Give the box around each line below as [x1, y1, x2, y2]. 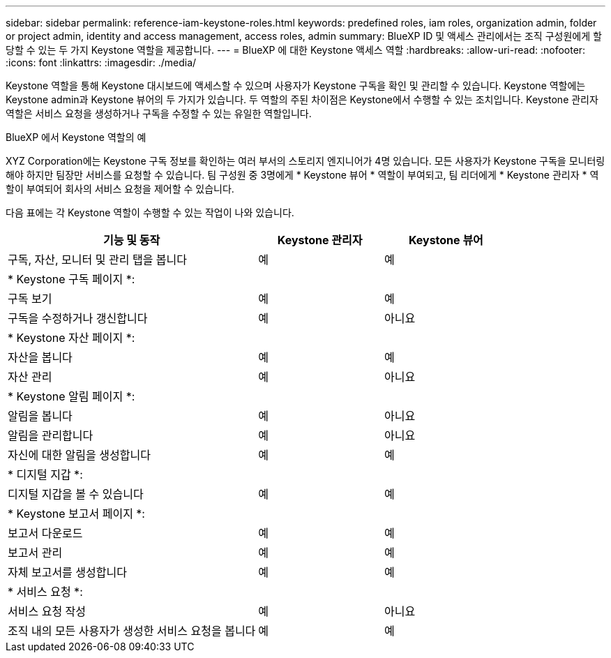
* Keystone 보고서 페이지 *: [8, 507, 145, 521]
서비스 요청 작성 [8, 604, 86, 618]
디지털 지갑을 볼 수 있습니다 [8, 487, 144, 501]
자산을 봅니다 [8, 350, 73, 364]
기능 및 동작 [103, 233, 160, 247]
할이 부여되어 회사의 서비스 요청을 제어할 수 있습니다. [6, 183, 234, 195]
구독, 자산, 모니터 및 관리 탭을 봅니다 [8, 253, 188, 267]
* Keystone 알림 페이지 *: [8, 389, 135, 403]
